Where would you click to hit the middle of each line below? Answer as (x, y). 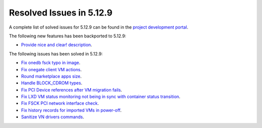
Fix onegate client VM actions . (51, 69)
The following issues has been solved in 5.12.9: (56, 54)
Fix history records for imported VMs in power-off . (71, 110)
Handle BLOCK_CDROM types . (52, 83)
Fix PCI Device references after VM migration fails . (72, 90)
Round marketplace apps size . (51, 76)
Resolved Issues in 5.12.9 (61, 13)
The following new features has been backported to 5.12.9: (67, 36)
